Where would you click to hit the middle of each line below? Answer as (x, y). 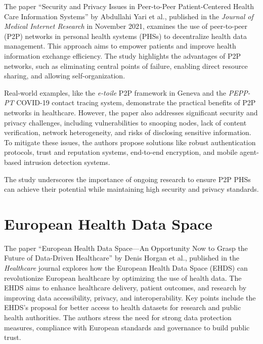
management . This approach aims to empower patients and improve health (120, 46)
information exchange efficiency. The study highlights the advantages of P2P (123, 55)
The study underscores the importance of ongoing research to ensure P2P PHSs (127, 179)
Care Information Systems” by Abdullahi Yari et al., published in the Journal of (129, 16)
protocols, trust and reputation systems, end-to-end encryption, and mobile (121, 152)
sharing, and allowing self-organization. (65, 76)
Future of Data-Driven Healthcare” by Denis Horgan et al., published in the (122, 258)
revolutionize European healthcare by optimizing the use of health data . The (123, 277)
